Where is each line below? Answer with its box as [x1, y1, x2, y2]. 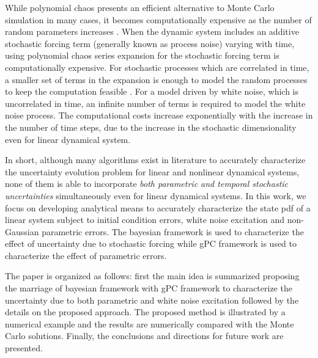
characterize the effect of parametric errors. [5, 249, 167, 261]
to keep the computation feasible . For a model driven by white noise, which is [5, 85, 298, 98]
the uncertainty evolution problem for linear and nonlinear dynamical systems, [5, 165, 300, 178]
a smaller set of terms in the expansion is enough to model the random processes [5, 73, 308, 86]
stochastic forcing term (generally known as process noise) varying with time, [5, 37, 295, 49]
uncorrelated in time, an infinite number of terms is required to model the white [5, 97, 306, 109]
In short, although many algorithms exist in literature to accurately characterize [5, 153, 306, 166]
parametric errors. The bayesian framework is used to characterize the [42, 225, 304, 238]
